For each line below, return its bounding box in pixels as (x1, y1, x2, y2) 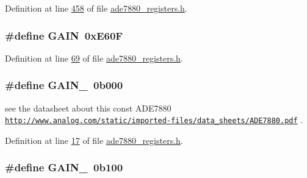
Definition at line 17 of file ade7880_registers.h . (5, 133, 183, 146)
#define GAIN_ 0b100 (5, 160, 123, 175)
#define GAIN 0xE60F (5, 27, 123, 43)
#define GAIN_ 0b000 (5, 77, 123, 93)
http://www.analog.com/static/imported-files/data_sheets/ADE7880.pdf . (5, 113, 303, 126)
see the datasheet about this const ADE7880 (5, 101, 172, 114)
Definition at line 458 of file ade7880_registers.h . (5, 2, 187, 14)
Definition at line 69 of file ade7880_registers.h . (5, 51, 183, 64)
